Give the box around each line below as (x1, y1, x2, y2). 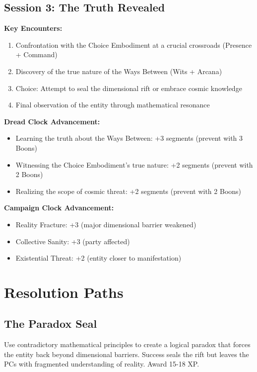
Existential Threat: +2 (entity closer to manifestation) (15, 253, 182, 263)
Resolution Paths (4, 281, 124, 302)
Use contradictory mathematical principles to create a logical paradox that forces (4, 339, 251, 350)
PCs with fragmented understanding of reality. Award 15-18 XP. (4, 359, 199, 369)
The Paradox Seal (4, 316, 97, 331)
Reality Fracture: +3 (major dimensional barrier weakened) (15, 219, 196, 229)
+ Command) (15, 49, 58, 60)
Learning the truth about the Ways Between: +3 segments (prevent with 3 (15, 133, 243, 143)
